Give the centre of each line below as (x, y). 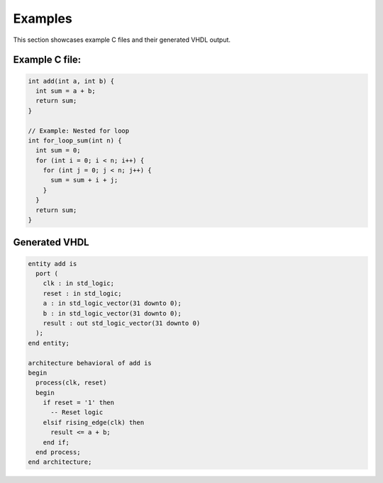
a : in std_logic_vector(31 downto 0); (112, 304)
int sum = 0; (58, 150)
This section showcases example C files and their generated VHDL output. (122, 40)
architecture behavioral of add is (90, 363)
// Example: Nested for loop (79, 131)
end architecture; (60, 462)
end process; (58, 453)
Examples (43, 18)
